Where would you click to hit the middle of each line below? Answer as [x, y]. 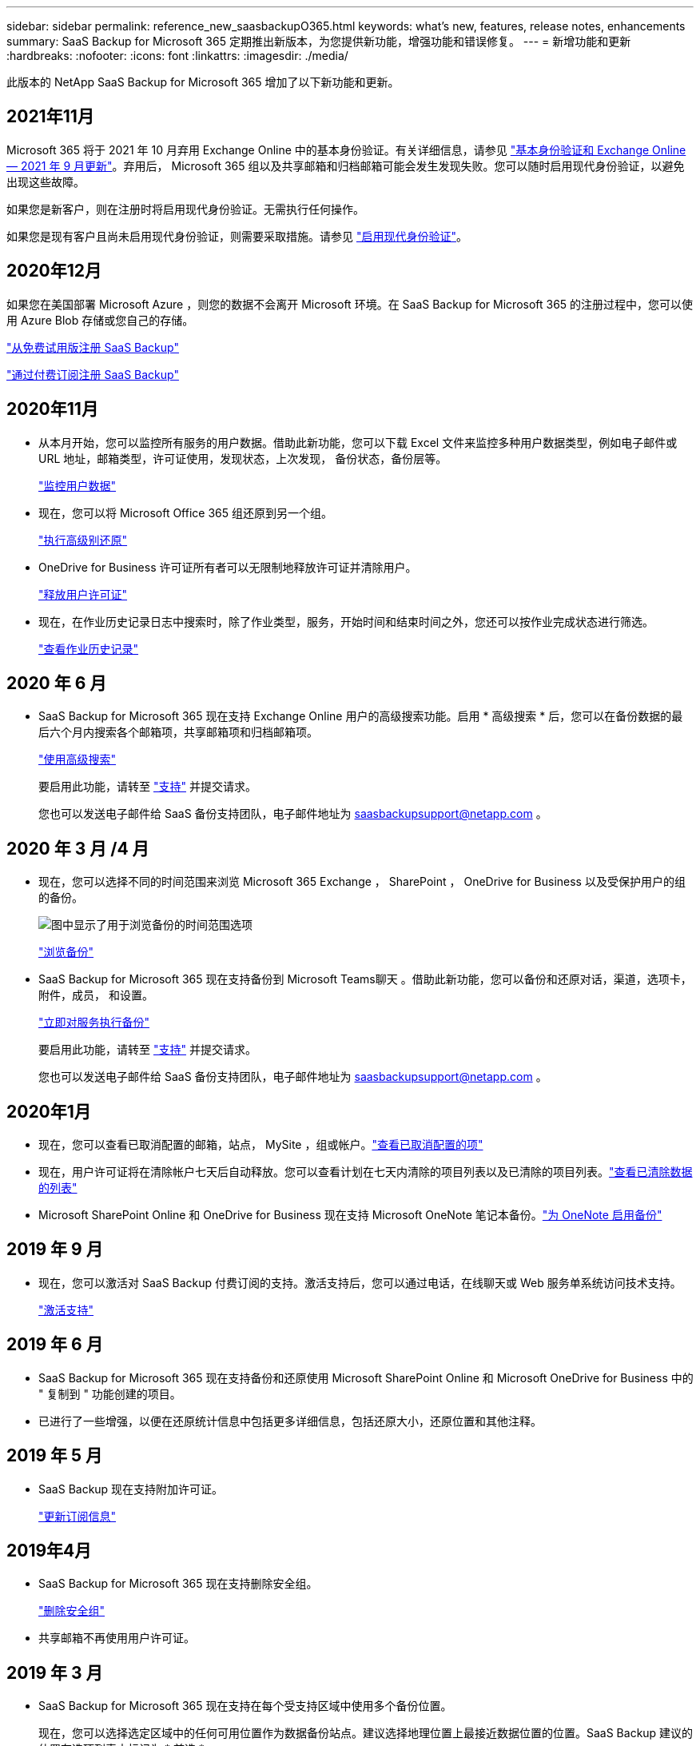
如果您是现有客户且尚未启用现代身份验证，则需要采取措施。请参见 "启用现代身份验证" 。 [237, 236]
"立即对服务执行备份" [94, 1022]
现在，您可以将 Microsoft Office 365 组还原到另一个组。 [185, 512]
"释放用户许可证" [83, 594]
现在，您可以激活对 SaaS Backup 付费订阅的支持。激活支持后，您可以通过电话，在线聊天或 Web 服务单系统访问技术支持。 [360, 1282]
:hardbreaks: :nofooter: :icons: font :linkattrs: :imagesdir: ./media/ [177, 56]
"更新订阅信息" [78, 1516]
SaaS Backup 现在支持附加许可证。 [131, 1489]
